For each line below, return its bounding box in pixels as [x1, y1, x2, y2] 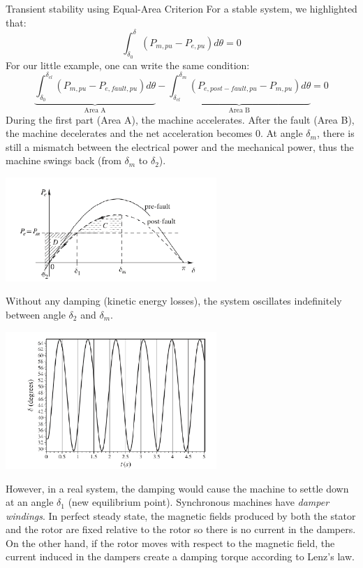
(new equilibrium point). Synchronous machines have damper [68, 495, 329, 509]
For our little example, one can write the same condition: [6, 57, 250, 72]
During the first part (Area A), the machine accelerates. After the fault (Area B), [6, 112, 355, 126]
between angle [6, 307, 66, 321]
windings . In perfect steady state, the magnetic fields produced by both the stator [6, 508, 356, 523]
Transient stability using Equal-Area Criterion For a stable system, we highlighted [6, 1, 357, 15]
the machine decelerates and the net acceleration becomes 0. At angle [6, 126, 303, 140]
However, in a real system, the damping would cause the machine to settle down [6, 481, 349, 495]
